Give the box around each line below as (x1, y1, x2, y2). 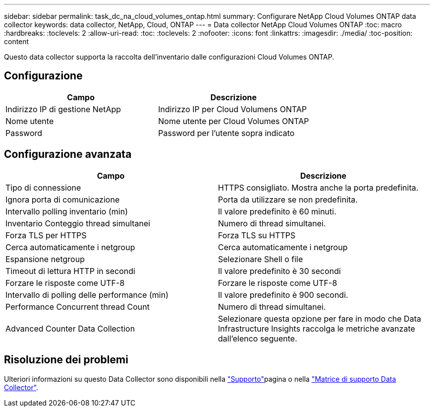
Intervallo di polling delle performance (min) (5, 289, 168, 300)
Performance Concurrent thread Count (5, 301, 150, 312)
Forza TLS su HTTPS (218, 230, 296, 240)
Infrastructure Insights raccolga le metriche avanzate (218, 323, 415, 334)
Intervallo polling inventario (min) (5, 206, 128, 216)
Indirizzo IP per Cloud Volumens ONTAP (158, 104, 307, 114)
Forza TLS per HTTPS (5, 230, 87, 240)
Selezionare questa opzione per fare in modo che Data (218, 313, 421, 324)
